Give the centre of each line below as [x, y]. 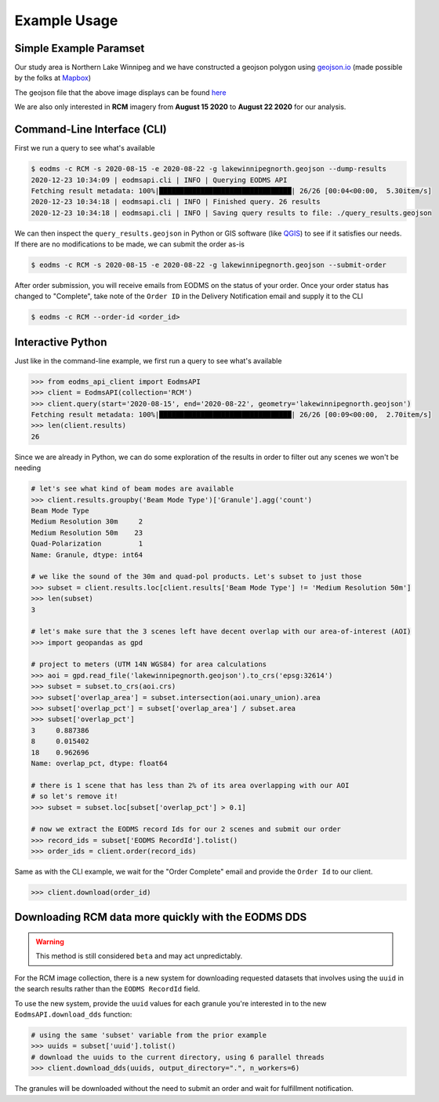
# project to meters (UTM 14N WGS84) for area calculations [149, 664]
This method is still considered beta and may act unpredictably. [139, 956]
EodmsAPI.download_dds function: [73, 1014]
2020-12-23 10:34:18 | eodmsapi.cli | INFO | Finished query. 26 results [176, 202]
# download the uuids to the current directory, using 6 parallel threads [178, 1057]
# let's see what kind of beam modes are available [132, 489]
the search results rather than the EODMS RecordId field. [107, 989]
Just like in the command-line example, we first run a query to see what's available [148, 360]
